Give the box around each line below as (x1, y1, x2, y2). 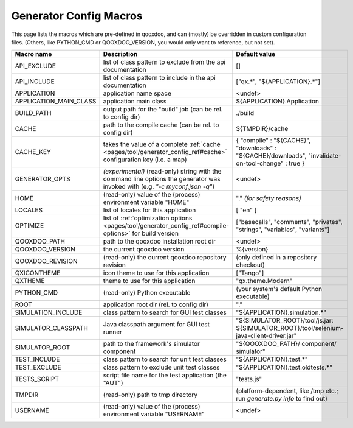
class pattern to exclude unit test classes (103, 363, 220, 371)
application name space (103, 89, 172, 97)
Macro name (15, 50, 52, 58)
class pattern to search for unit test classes (103, 355, 227, 363)
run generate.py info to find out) (236, 395, 327, 403)
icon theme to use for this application (103, 268, 210, 277)
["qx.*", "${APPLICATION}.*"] (236, 77, 321, 86)
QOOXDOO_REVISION (15, 257, 78, 265)
